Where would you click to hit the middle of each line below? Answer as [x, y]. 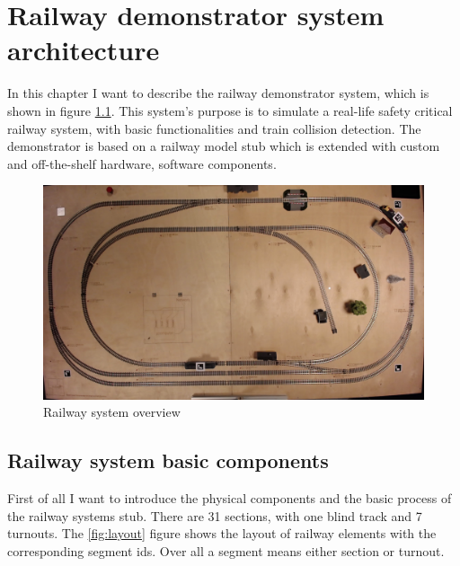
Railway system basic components [168, 460]
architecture [84, 50]
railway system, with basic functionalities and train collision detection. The [214, 128]
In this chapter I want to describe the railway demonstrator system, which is [218, 93]
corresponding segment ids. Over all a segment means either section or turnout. [226, 550]
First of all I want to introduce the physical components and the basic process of [230, 498]
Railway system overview [112, 412]
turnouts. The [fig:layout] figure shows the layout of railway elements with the [222, 533]
